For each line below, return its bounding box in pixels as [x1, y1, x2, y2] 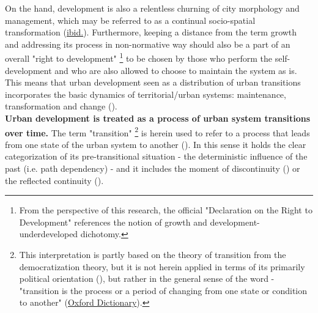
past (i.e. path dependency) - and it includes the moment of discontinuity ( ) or [5, 162, 300, 175]
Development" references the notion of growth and [19, 215, 207, 228]
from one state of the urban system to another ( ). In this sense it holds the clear [5, 138, 306, 150]
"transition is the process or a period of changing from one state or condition [19, 284, 307, 296]
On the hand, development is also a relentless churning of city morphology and [5, 2, 300, 14]
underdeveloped [19, 227, 78, 240]
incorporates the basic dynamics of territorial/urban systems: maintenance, [5, 87, 286, 100]
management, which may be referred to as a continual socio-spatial [5, 13, 256, 26]
